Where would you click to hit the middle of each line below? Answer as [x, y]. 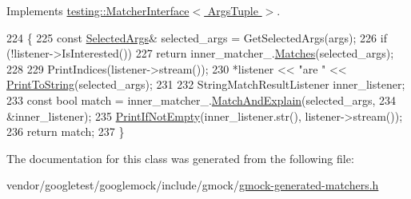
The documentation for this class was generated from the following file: [180, 158]
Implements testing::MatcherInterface [98, 10]
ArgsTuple [233, 10]
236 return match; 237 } [66, 131]
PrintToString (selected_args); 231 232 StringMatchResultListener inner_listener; [206, 84]
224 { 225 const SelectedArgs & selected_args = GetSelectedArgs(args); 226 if [197, 37]
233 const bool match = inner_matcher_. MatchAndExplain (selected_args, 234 [202, 99]
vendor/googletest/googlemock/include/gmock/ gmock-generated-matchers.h [193, 185]
